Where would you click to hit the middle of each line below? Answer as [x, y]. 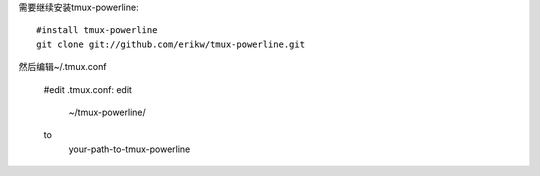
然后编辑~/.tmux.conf [62, 67]
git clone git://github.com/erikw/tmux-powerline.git [170, 44]
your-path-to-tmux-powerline [129, 149]
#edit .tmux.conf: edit [87, 89]
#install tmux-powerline [97, 30]
